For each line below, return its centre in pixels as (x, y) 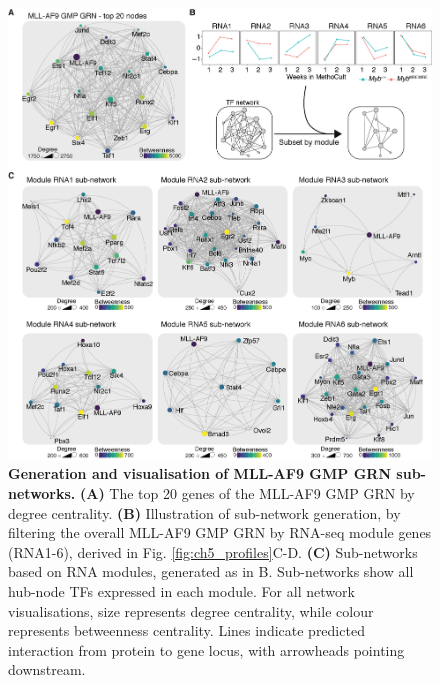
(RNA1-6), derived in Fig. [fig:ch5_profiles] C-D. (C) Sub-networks (213, 551)
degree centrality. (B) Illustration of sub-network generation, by (204, 512)
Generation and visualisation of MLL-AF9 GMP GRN (199, 473)
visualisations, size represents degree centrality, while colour (191, 610)
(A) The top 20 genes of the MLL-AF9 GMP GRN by (247, 492)
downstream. (47, 669)
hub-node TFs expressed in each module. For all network (181, 590)
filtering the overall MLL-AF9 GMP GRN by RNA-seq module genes (220, 532)
